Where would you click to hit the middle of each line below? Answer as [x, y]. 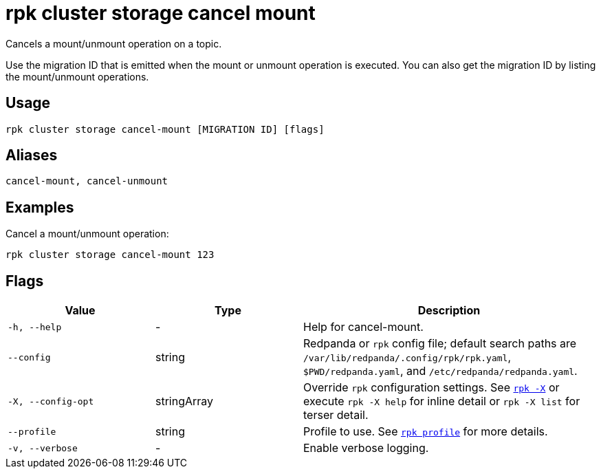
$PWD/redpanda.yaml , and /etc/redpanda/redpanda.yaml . [440, 371]
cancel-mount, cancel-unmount [87, 181]
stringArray [185, 401]
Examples [40, 207]
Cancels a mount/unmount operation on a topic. [114, 43]
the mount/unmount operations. [77, 76]
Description [449, 311]
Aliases [32, 155]
